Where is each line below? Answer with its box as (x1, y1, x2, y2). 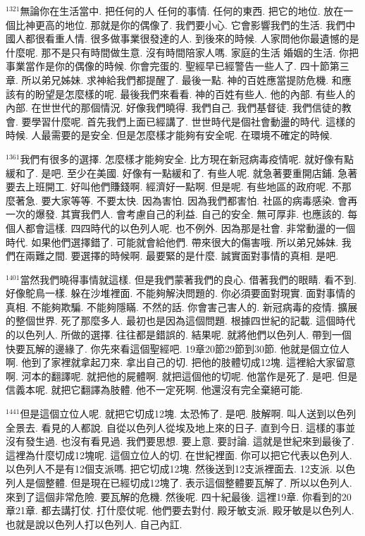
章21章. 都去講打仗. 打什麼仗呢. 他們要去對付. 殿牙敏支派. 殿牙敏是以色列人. (6, 503, 354, 518)
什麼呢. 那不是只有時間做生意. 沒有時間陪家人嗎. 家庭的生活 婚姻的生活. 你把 (6, 44, 359, 59)
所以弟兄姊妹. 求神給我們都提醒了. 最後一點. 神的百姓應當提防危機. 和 (21, 72, 342, 87)
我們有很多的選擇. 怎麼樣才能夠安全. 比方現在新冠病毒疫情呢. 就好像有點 (20, 151, 354, 166)
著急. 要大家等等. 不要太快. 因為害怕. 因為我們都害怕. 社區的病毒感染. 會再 (15, 193, 358, 207)
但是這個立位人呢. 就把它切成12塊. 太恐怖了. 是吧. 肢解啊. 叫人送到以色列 (20, 406, 357, 421)
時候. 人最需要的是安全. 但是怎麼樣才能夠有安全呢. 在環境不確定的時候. (6, 128, 333, 142)
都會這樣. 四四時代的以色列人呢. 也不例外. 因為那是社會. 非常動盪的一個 (25, 220, 356, 235)
